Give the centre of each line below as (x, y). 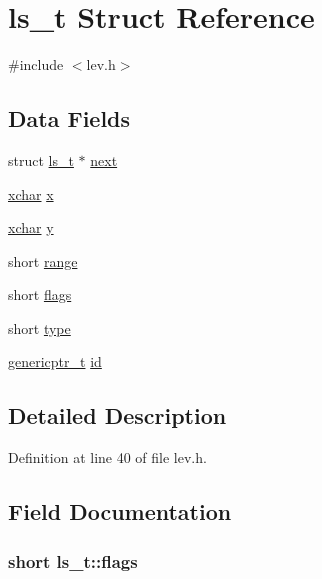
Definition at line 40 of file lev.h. (107, 457)
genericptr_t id (55, 361)
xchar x (31, 193)
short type (39, 327)
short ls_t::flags (73, 560)
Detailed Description (117, 415)
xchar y (31, 227)
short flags (40, 294)
